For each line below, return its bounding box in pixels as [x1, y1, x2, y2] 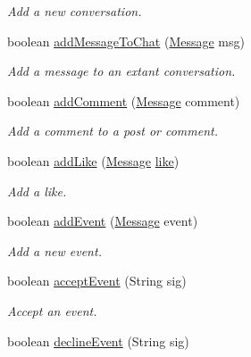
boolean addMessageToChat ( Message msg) [7, 31, 245, 50]
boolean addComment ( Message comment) [7, 91, 240, 110]
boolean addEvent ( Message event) [7, 212, 198, 230]
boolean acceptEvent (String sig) [7, 271, 187, 290]
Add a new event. [7, 241, 102, 260]
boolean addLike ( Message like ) [7, 151, 180, 170]
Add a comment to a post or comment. [7, 121, 218, 140]
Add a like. [7, 181, 67, 200]
